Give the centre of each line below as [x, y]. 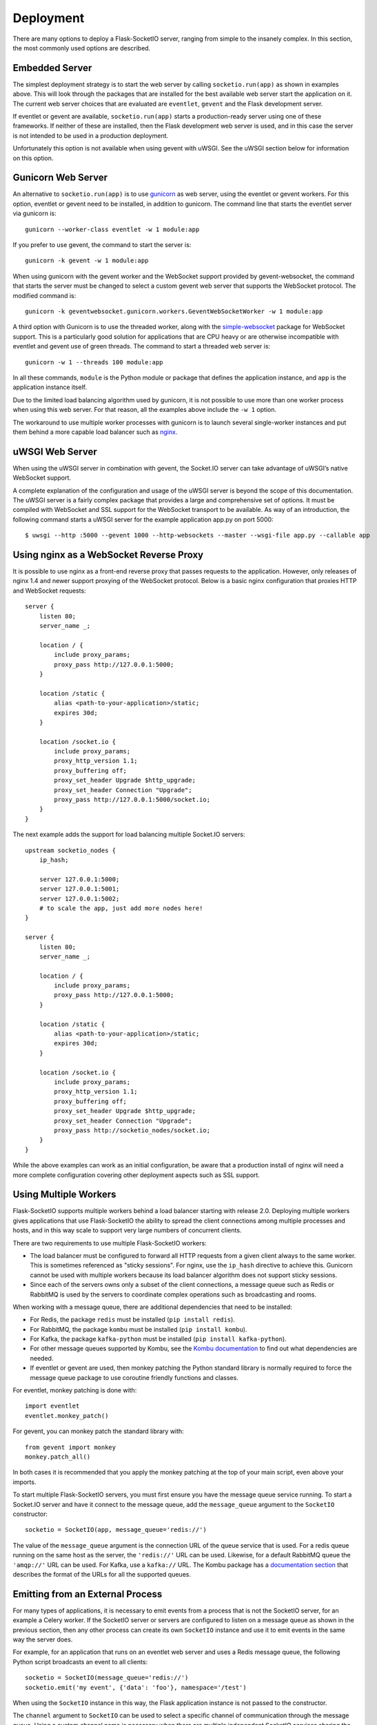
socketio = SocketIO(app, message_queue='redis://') [116, 1530]
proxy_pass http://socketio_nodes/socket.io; [132, 1130]
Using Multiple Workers [64, 1195]
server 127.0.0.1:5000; [79, 879]
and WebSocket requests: [49, 591]
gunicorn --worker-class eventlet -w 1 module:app [112, 229]
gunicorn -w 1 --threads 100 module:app [94, 362]
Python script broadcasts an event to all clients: [80, 1662]
